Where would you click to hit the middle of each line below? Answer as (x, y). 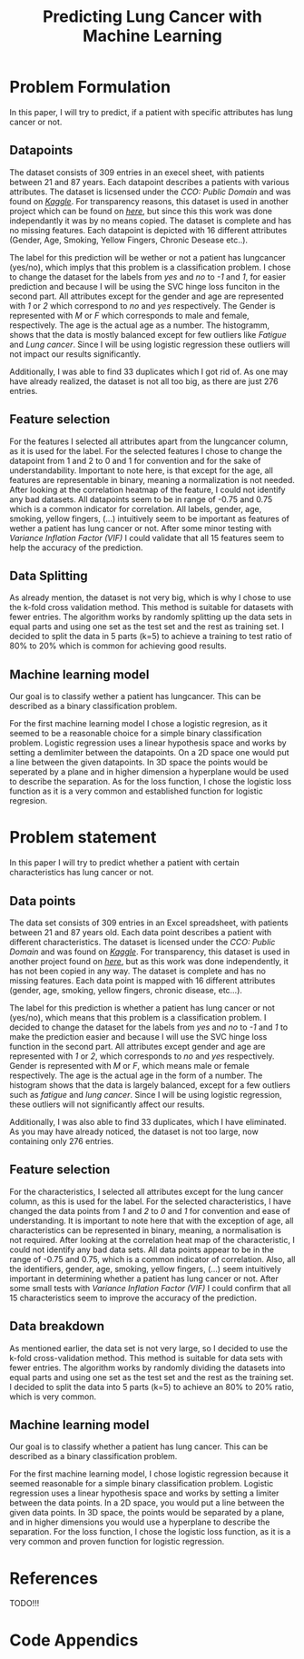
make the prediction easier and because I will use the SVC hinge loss (138, 1036)
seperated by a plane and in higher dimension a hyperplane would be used (149, 772)
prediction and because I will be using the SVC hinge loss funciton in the (145, 286)
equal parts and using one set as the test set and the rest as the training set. (152, 1377)
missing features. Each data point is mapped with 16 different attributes (142, 980)
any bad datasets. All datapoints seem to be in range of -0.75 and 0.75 (141, 499)
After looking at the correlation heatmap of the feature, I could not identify (147, 489)
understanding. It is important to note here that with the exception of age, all (152, 1220)
